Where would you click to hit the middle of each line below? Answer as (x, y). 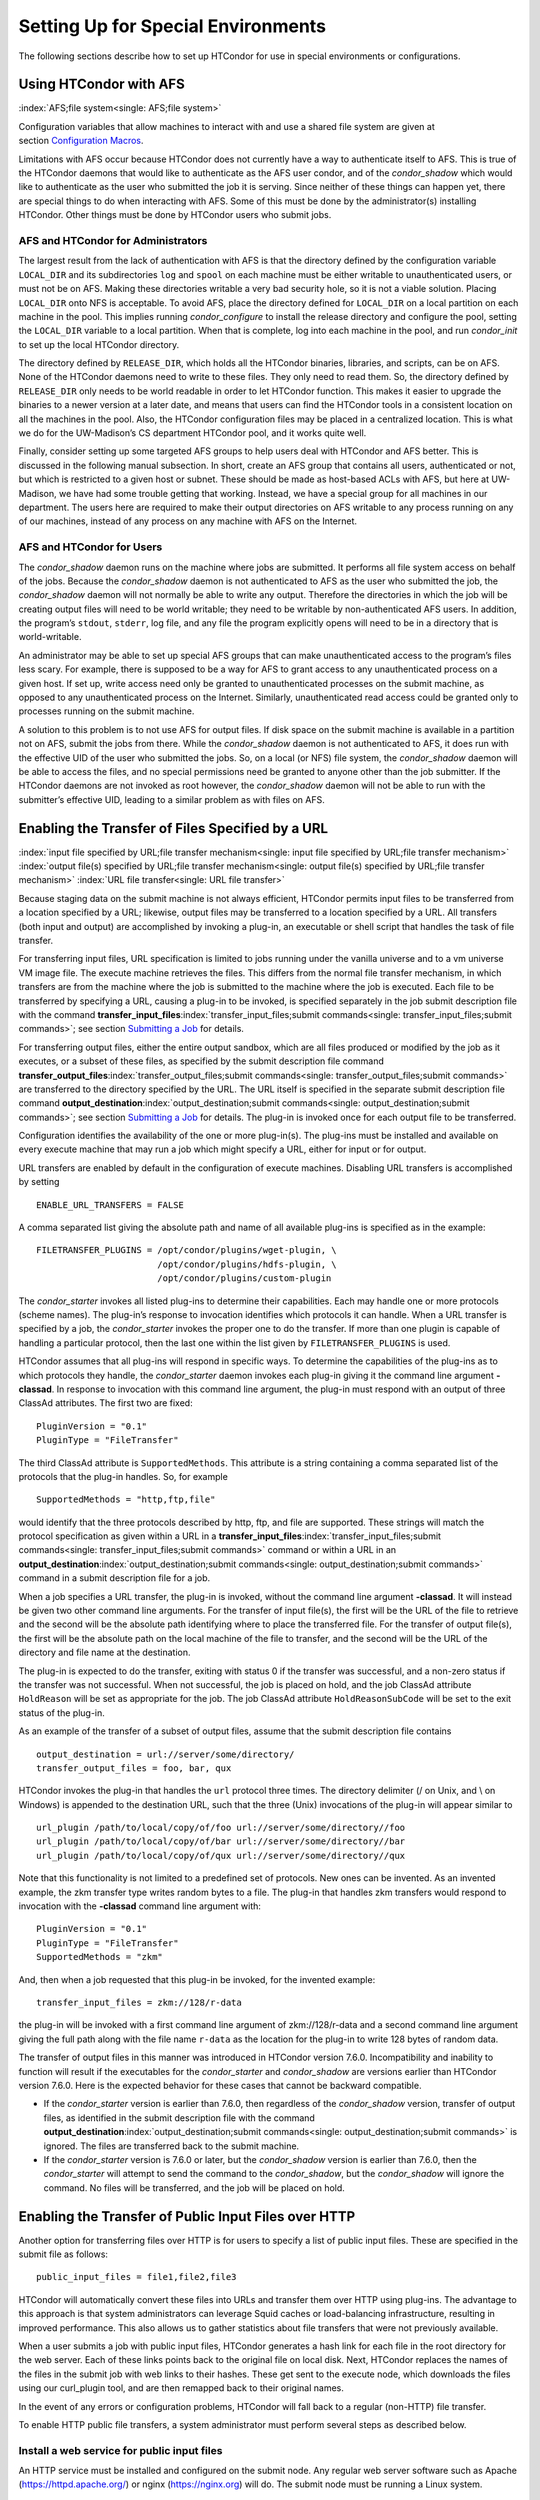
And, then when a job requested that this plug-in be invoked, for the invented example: (197, 1979)
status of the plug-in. (61, 1712)
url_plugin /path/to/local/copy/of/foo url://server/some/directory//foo (221, 1828)
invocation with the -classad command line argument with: (140, 1906)
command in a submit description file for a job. (114, 1578)
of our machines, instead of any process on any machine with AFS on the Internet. (187, 521)
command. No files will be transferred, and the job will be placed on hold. (194, 2187)
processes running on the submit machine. (106, 711)
